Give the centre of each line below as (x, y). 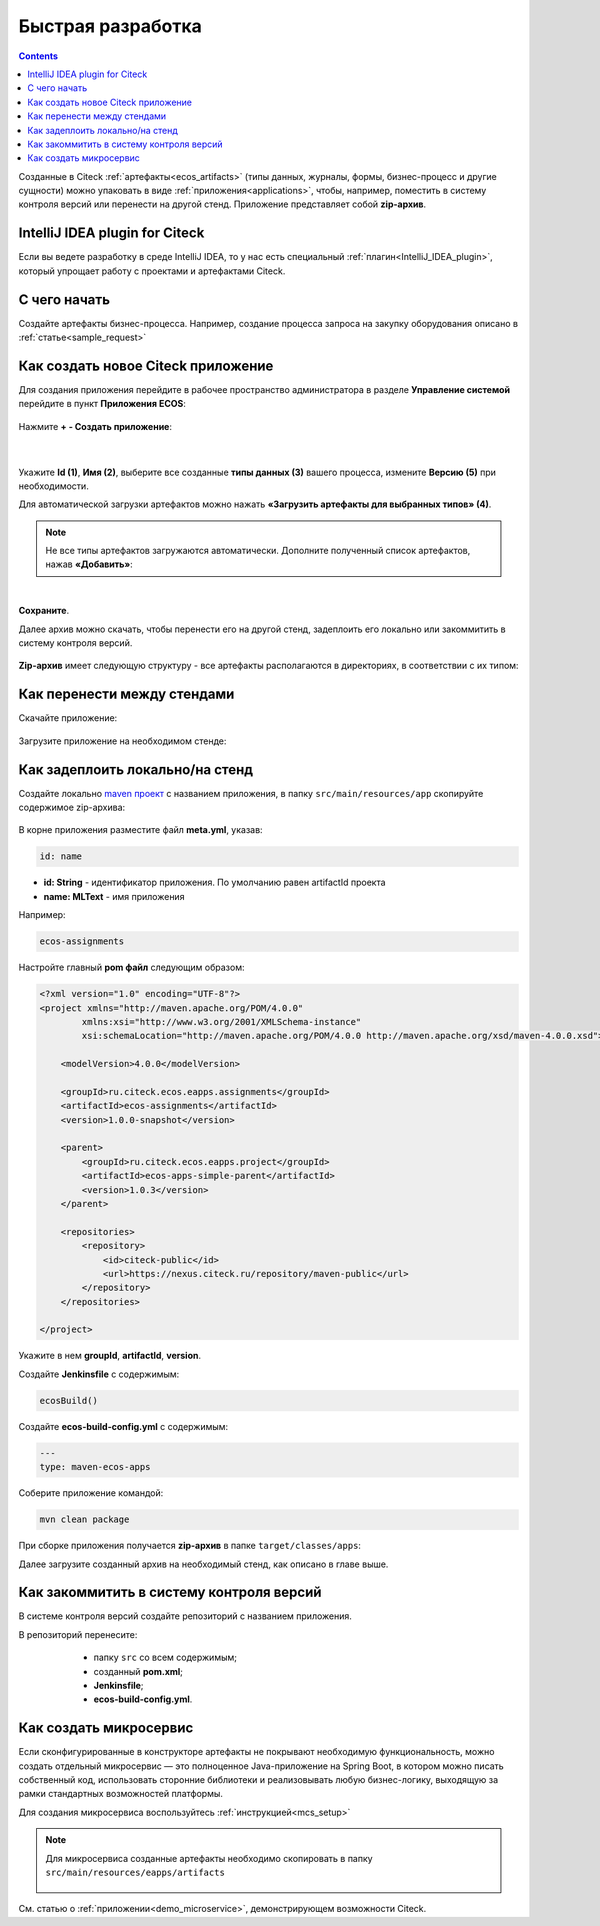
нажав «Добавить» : (89, 564)
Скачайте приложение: (68, 718)
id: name (61, 856)
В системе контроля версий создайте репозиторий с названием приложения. (185, 1616)
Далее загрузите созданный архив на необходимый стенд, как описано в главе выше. (203, 1564)
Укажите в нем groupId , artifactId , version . (110, 1356)
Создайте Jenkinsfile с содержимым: (99, 1374)
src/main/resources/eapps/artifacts (135, 1873)
